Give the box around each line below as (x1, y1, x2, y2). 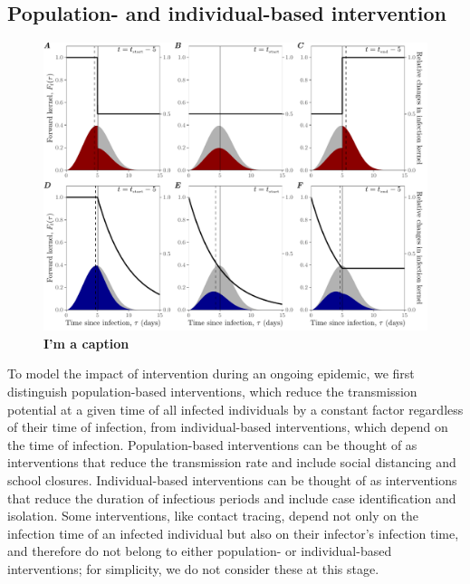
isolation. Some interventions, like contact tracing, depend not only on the (7, 506, 419, 525)
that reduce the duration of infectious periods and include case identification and (7, 488, 456, 507)
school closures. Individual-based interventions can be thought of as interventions (7, 470, 457, 489)
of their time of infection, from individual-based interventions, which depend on (7, 417, 448, 436)
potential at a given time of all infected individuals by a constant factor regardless (7, 399, 464, 418)
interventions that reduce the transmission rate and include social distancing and (7, 453, 456, 472)
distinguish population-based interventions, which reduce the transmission (7, 381, 417, 400)
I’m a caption (43, 333, 129, 352)
